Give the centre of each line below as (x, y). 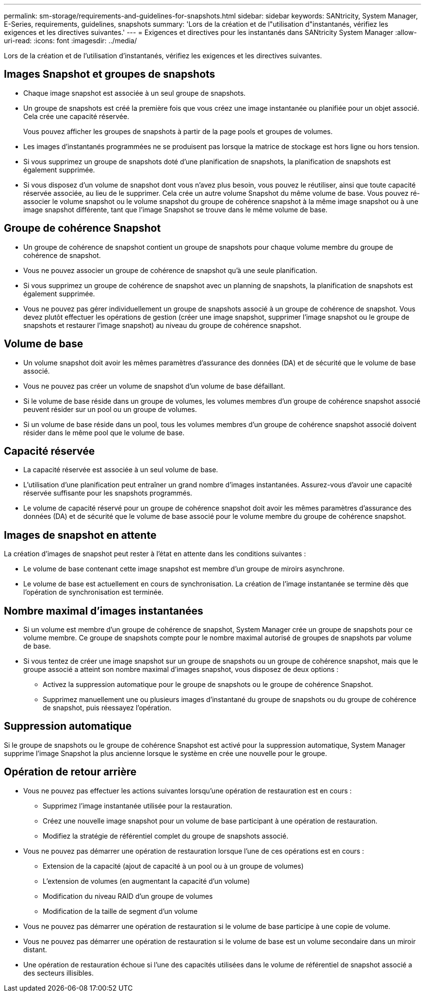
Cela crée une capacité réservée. (76, 116)
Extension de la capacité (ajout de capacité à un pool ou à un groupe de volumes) (173, 866)
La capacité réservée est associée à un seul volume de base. (121, 470)
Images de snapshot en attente (80, 535)
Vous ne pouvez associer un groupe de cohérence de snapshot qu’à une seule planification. (170, 270)
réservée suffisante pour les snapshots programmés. (108, 493)
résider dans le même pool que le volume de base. (104, 432)
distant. (35, 949)
